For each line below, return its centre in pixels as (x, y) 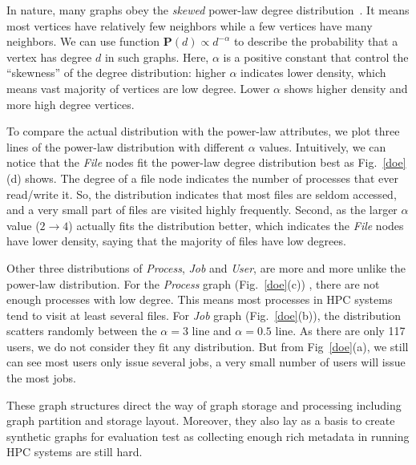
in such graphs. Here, (157, 57)
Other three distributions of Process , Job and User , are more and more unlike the (206, 267)
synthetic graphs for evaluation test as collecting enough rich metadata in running (208, 436)
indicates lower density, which (313, 73)
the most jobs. (41, 378)
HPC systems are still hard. (75, 452)
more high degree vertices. (71, 104)
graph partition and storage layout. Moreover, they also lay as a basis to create (201, 421)
